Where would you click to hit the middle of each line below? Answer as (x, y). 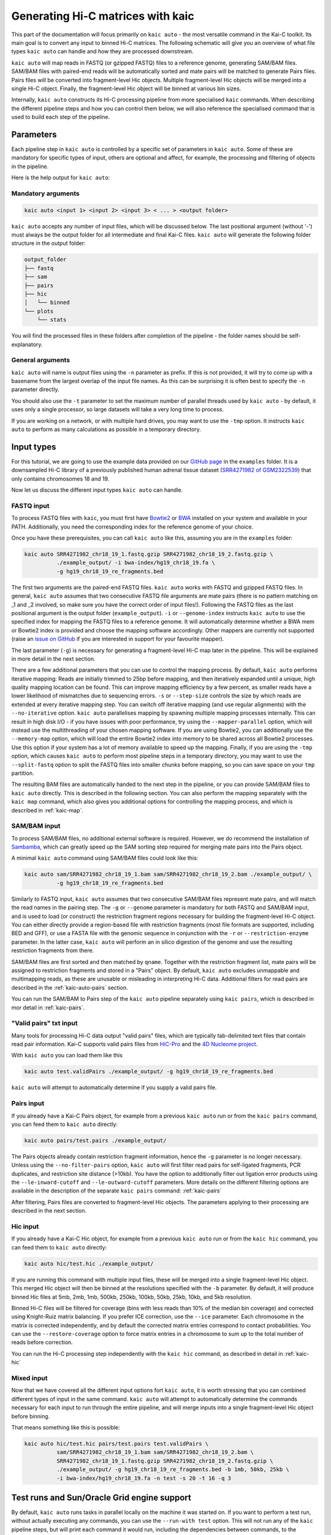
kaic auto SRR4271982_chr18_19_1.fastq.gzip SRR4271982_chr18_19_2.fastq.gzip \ (149, 554)
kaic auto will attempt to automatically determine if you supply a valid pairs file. (114, 1087)
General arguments (41, 360)
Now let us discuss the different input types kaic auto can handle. (97, 490)
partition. (23, 773)
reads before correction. (42, 1342)
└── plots (39, 311)
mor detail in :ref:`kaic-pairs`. (48, 1008)
